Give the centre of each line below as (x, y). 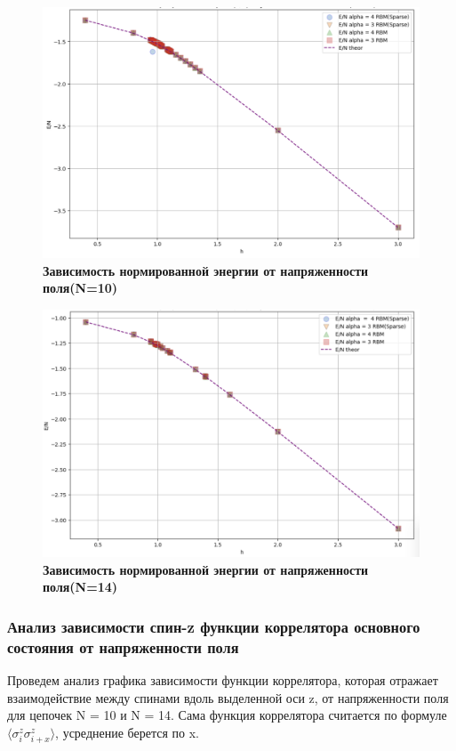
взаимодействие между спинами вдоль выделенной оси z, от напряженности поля (228, 697)
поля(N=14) (80, 587)
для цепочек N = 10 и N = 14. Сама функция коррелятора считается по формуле (227, 715)
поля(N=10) (80, 288)
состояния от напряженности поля (123, 646)
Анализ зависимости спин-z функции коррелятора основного (214, 626)
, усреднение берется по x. (127, 732)
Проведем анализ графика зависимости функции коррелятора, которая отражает (223, 679)
